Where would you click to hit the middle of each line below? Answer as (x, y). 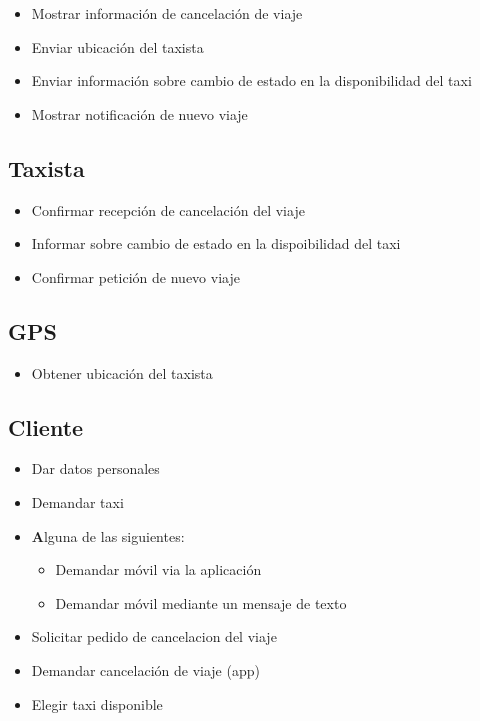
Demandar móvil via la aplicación (158, 569)
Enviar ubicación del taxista (117, 46)
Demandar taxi (77, 501)
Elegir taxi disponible (97, 703)
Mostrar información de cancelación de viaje (167, 13)
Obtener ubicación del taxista (122, 372)
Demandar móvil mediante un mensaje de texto (201, 602)
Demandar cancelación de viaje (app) (145, 669)
